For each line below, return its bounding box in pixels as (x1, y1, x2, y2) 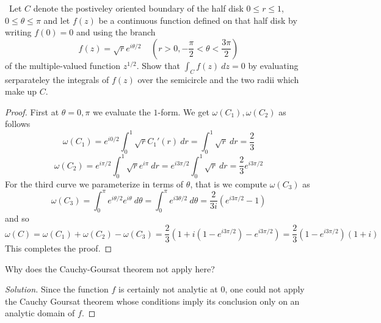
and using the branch (76, 26, 156, 38)
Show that (142, 59, 180, 71)
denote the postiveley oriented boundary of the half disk (33, 2, 244, 14)
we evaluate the (92, 105, 151, 118)
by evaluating (248, 59, 299, 71)
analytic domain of (5, 307, 75, 319)
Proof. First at (5, 105, 59, 118)
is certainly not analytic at (118, 283, 218, 296)
